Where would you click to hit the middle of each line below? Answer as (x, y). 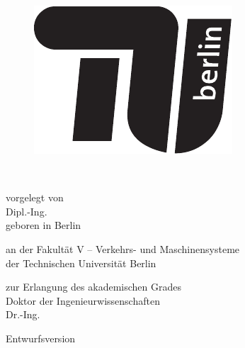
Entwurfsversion (41, 338)
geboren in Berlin (44, 225)
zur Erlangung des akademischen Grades (93, 287)
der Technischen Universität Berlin (81, 263)
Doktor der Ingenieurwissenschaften (83, 300)
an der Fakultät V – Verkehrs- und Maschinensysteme (123, 248)
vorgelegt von (35, 197)
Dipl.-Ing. (27, 211)
